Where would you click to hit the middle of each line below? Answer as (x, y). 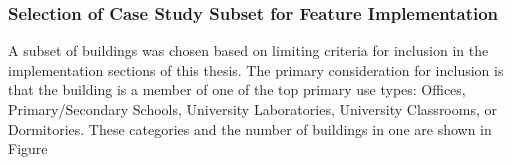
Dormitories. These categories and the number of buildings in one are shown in (250, 128)
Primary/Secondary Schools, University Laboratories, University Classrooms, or (252, 109)
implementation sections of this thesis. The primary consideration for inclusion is (256, 69)
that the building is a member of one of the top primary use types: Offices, (237, 89)
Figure (28, 148)
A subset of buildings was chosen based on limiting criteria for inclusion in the (248, 50)
